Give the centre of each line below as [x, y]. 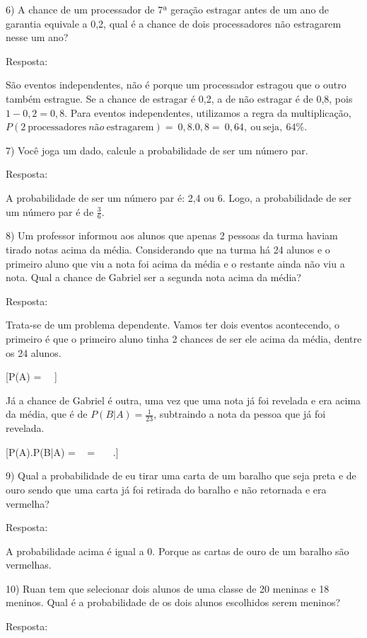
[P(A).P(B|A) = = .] [62, 451]
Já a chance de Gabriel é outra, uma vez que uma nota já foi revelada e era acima [183, 400]
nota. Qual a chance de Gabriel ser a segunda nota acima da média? [153, 277]
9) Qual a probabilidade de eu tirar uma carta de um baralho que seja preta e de [181, 475]
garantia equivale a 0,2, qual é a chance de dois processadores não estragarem [174, 23]
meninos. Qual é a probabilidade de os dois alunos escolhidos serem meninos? [173, 602]
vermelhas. [29, 565]
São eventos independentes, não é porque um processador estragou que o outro [176, 85]
